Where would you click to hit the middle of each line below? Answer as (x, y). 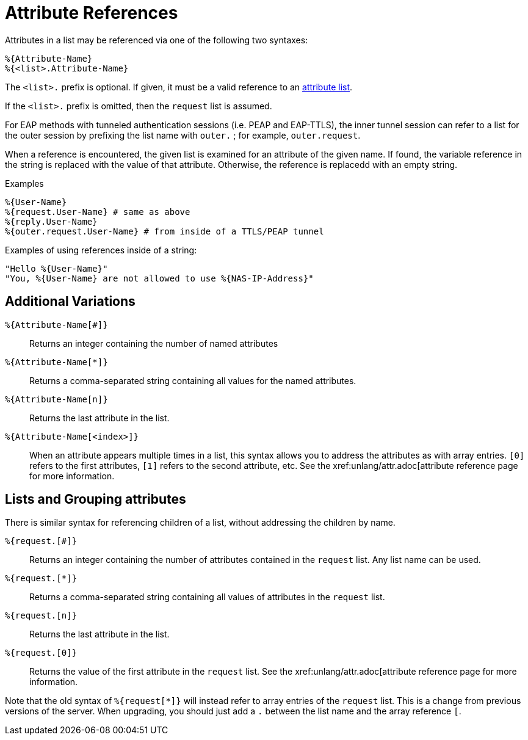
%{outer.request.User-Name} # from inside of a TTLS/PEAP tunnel (165, 231)
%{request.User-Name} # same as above (98, 212)
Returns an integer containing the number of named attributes (154, 343)
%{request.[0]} (41, 653)
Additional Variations (70, 302)
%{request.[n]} (41, 616)
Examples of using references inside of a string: (101, 250)
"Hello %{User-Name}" (56, 268)
